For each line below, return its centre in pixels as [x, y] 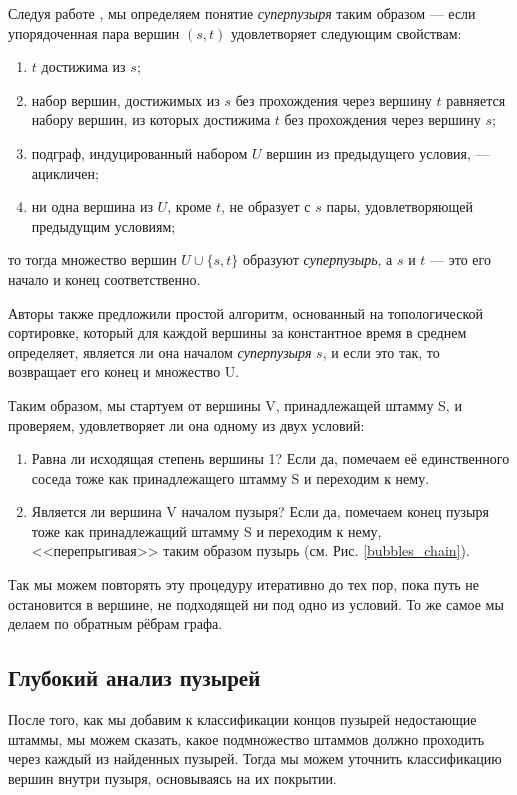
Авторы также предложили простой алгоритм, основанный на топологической [245, 312]
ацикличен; [65, 172]
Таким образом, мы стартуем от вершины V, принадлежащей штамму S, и [235, 404]
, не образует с [266, 206]
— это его [460, 259]
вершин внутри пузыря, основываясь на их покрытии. [172, 777]
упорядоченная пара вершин [94, 32]
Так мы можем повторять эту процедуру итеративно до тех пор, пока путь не [244, 584]
